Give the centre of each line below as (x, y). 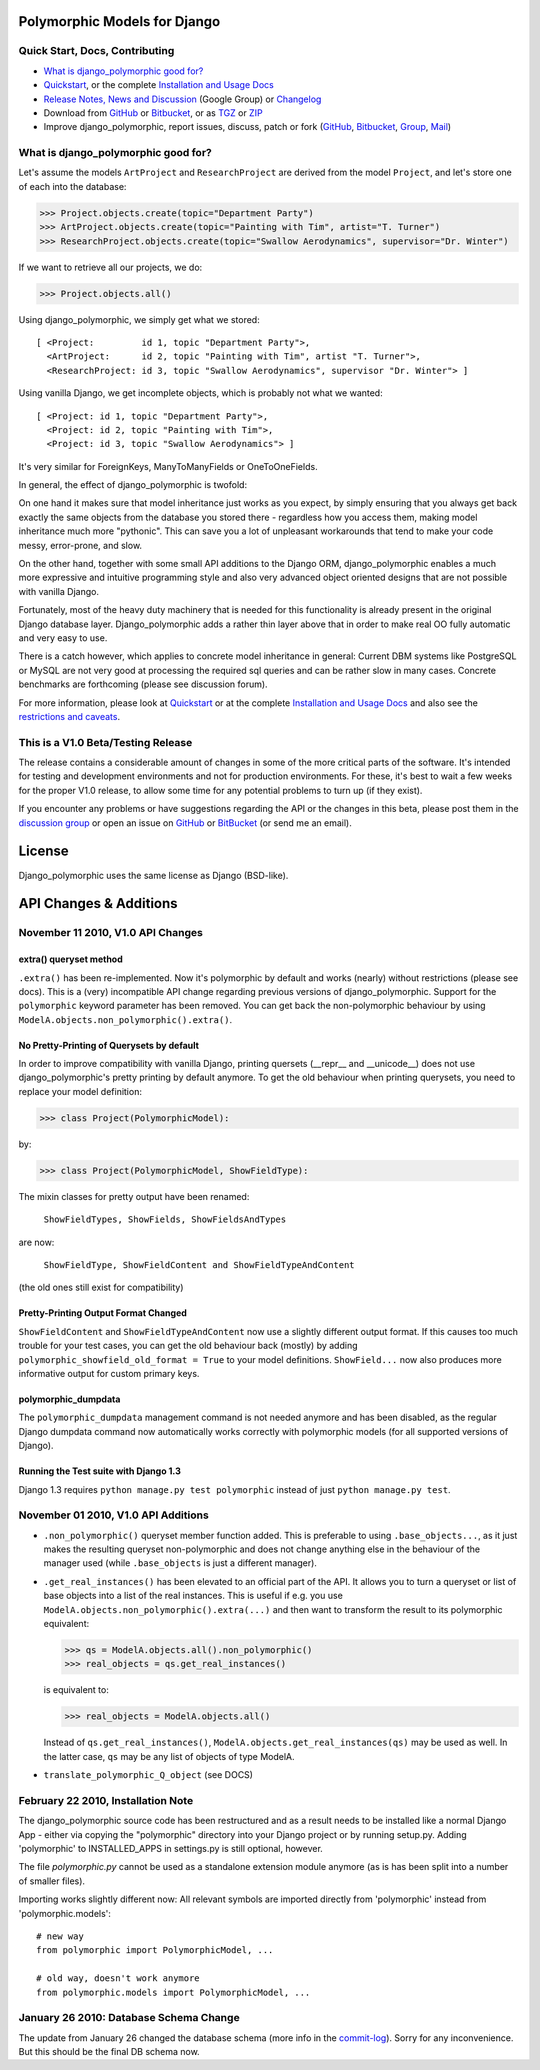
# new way (60, 1936)
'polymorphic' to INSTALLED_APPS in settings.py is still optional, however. (171, 1849)
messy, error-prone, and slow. (80, 545)
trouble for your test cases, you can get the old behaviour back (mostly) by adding (188, 1346)
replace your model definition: (80, 1091)
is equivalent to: (76, 1690)
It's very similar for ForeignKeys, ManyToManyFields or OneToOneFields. (168, 466)
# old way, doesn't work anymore (118, 1978)
